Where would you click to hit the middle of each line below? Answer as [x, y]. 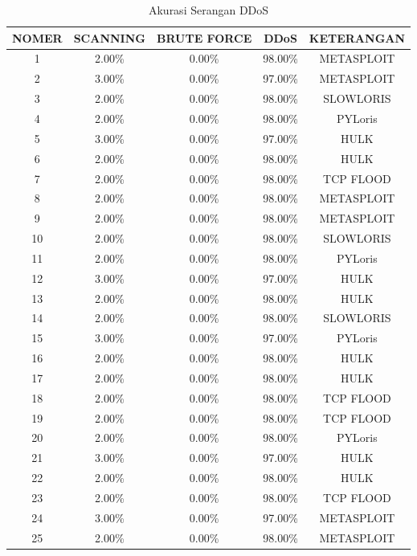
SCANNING [109, 37]
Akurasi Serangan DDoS [208, 10]
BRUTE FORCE [204, 37]
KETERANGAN [357, 37]
